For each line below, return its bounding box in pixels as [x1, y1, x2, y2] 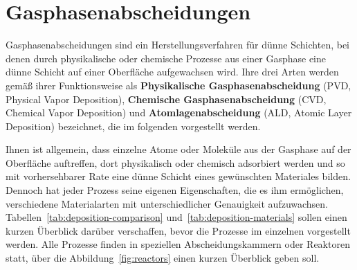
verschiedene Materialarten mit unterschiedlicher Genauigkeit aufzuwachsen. [6, 196, 329, 210]
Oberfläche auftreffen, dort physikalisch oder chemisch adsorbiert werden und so [6, 155, 345, 170]
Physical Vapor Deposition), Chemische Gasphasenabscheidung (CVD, [6, 91, 327, 106]
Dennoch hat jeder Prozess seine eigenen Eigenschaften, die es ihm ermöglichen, [6, 183, 344, 197]
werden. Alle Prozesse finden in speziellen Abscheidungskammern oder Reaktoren [6, 237, 350, 251]
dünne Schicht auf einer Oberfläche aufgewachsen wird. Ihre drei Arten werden [6, 64, 339, 79]
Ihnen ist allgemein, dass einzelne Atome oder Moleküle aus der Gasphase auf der [6, 142, 351, 156]
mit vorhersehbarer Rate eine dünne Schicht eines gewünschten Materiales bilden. [6, 169, 351, 183]
